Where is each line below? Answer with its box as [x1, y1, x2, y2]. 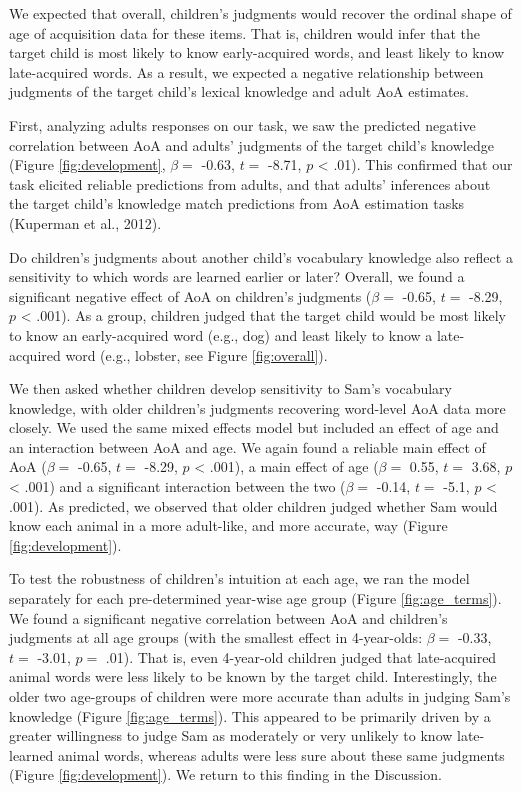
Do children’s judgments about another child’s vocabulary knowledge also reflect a [9, 246, 513, 267]
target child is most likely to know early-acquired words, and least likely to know [9, 42, 505, 63]
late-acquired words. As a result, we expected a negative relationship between [9, 61, 484, 82]
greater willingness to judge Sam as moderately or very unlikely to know [9, 725, 453, 746]
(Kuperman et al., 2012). [9, 212, 162, 233]
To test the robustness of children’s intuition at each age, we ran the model [9, 568, 470, 589]
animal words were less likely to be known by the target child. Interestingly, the [9, 666, 497, 687]
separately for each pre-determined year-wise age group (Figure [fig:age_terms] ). [9, 588, 502, 609]
